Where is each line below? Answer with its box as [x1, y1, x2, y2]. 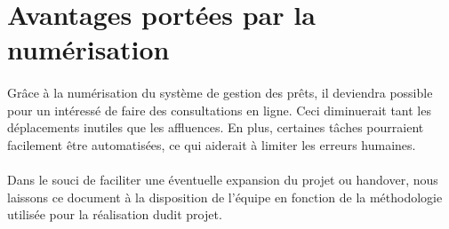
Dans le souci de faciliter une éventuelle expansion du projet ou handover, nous [7, 170, 438, 189]
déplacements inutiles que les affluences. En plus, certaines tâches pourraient [7, 118, 424, 137]
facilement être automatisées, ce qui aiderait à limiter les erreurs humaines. [7, 135, 416, 154]
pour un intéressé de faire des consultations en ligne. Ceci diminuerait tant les [7, 100, 431, 119]
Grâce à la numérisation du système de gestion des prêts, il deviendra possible [7, 83, 433, 102]
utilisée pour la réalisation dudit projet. [7, 205, 222, 224]
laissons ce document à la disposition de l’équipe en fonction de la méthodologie [7, 187, 443, 206]
